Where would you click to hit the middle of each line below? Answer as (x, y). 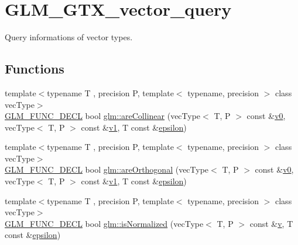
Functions (35, 69)
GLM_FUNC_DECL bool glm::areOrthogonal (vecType (107, 169)
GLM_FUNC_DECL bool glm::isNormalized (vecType (104, 223)
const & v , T (271, 223)
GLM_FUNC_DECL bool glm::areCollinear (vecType (103, 116)
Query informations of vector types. (69, 37)
